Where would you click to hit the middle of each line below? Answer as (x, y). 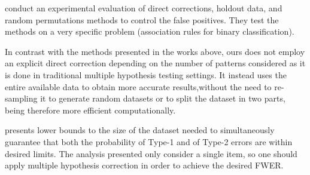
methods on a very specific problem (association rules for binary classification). (150, 31)
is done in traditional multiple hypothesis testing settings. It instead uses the (146, 74)
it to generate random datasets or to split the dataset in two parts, (163, 98)
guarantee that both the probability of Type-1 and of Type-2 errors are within (149, 141)
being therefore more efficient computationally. (90, 110)
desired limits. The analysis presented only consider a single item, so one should (151, 153)
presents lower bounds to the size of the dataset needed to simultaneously (140, 130)
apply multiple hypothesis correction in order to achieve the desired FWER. (144, 165)
